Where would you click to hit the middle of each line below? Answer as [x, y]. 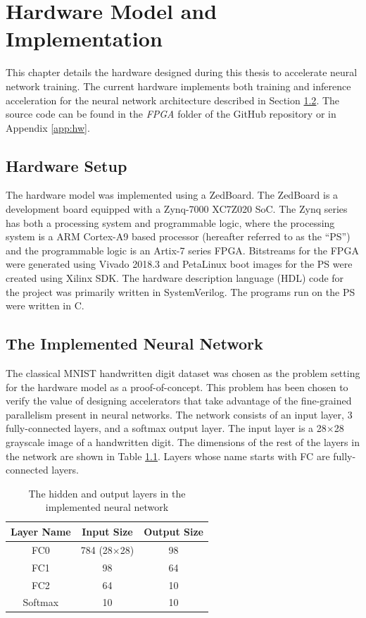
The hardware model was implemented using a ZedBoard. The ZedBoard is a [172, 195]
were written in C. [45, 305]
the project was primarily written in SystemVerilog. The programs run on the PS [181, 291]
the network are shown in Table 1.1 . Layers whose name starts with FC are [168, 456]
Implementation [84, 38]
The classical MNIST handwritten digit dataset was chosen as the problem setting [183, 373]
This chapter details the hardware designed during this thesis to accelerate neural [182, 72]
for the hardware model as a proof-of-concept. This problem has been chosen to [177, 387]
